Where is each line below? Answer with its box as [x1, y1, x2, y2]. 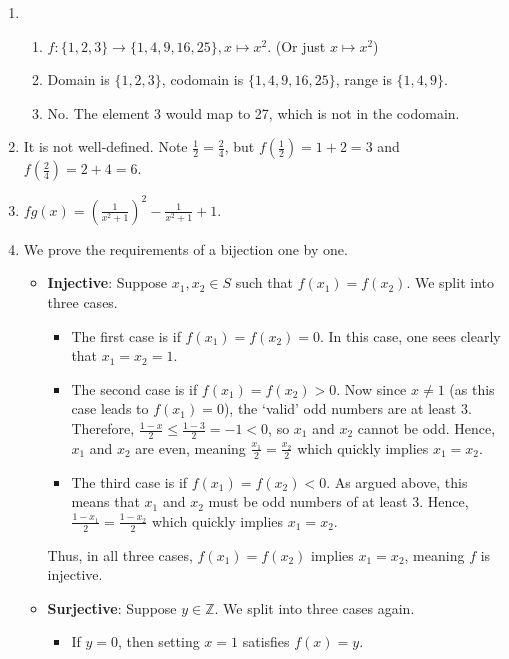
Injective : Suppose [47, 272, 168, 293]
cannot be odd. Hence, [357, 418, 496, 439]
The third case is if [71, 471, 188, 492]
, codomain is [161, 69, 244, 90]
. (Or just [267, 35, 326, 56]
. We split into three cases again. [214, 597, 415, 618]
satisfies [242, 631, 290, 652]
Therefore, [71, 418, 135, 439]
